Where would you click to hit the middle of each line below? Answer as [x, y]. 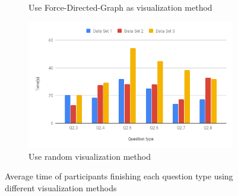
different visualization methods [61, 188]
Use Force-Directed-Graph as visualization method [120, 7]
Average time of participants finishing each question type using [119, 176]
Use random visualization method [90, 156]
